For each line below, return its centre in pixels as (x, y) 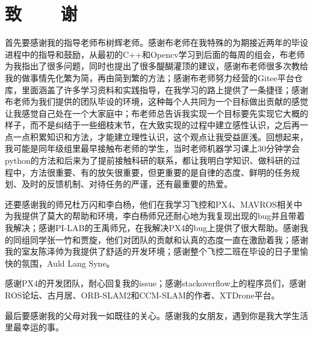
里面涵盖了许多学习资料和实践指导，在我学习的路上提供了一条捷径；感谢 (165, 89)
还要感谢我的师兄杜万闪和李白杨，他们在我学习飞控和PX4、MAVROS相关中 (153, 204)
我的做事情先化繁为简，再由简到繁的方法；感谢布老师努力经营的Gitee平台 (150, 77)
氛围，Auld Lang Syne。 (68, 263)
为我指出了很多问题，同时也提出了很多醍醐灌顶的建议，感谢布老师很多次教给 (156, 66)
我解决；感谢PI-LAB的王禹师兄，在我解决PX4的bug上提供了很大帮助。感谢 (153, 228)
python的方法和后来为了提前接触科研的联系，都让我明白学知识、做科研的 (148, 160)
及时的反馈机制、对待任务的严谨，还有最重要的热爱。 (127, 184)
